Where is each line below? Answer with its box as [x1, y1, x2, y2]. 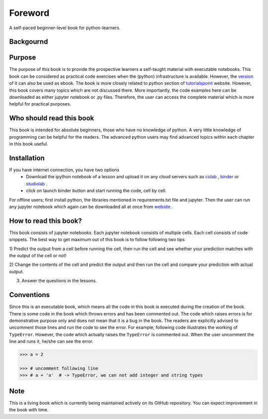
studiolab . [26, 181, 48, 187]
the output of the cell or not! [9, 253, 67, 259]
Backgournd [9, 38, 48, 46]
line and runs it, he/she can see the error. [9, 338, 94, 344]
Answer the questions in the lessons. [21, 278, 97, 284]
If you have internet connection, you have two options [9, 167, 120, 173]
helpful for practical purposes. [9, 101, 71, 107]
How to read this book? [9, 216, 82, 225]
